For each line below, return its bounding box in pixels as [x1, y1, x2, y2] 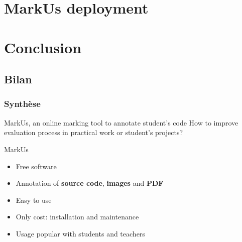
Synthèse [4, 97, 41, 110]
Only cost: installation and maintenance [16, 211, 139, 222]
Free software [16, 161, 57, 171]
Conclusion [4, 37, 82, 57]
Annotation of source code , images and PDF [16, 178, 164, 188]
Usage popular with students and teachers [16, 228, 145, 238]
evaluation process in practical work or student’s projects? [4, 127, 183, 138]
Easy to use [16, 194, 52, 205]
